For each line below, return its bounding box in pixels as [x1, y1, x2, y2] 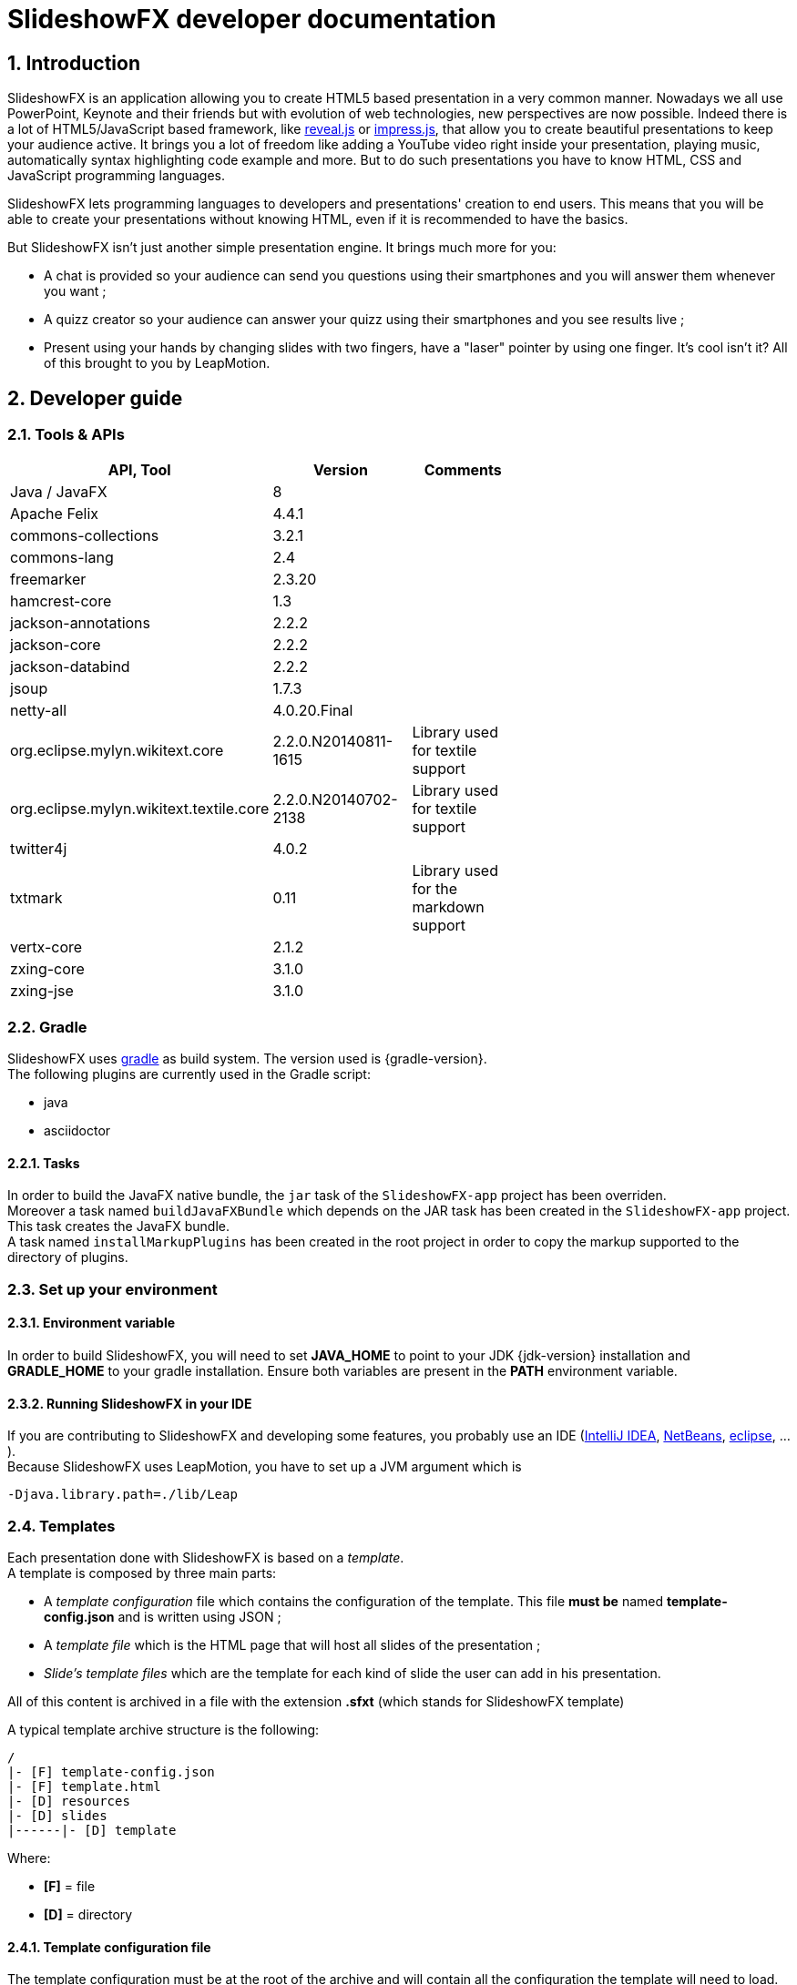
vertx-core [10, 938, 83, 957]
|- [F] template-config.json [7, 1764, 215, 1779]
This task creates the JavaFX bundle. [7, 1218, 230, 1235]
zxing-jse [10, 982, 74, 1001]
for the [412, 880, 458, 899]
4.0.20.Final [272, 701, 353, 720]
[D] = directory [44, 1906, 133, 1922]
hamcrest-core [10, 592, 112, 611]
